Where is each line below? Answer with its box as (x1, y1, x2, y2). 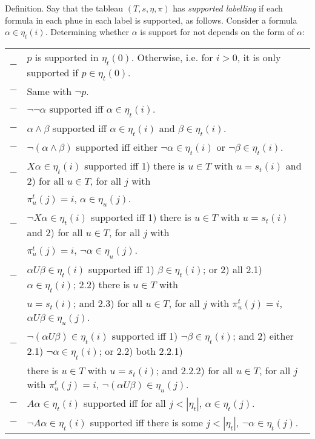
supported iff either (76, 139, 157, 154)
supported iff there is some (90, 415, 203, 429)
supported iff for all (84, 395, 166, 410)
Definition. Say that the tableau (5, 2, 124, 14)
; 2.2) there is (73, 277, 130, 291)
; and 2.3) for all (73, 296, 143, 311)
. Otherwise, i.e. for (131, 50, 213, 64)
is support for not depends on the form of (140, 25, 294, 38)
